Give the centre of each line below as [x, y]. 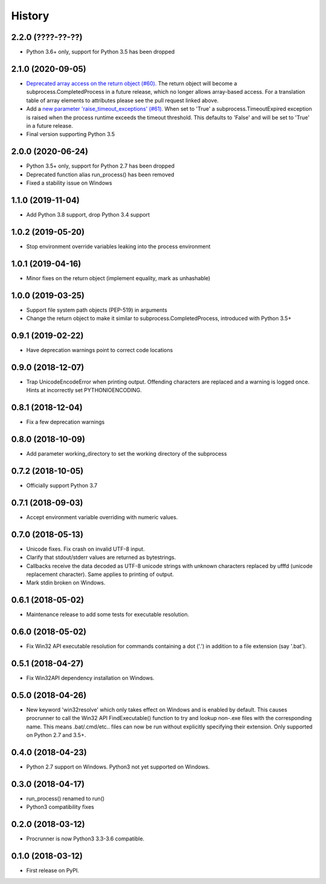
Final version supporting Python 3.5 [70, 134]
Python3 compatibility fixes [60, 807]
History [30, 16]
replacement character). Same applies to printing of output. [100, 574]
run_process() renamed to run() [66, 798]
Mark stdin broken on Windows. [66, 583]
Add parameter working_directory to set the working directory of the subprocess [127, 454]
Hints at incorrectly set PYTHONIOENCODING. [84, 390]
